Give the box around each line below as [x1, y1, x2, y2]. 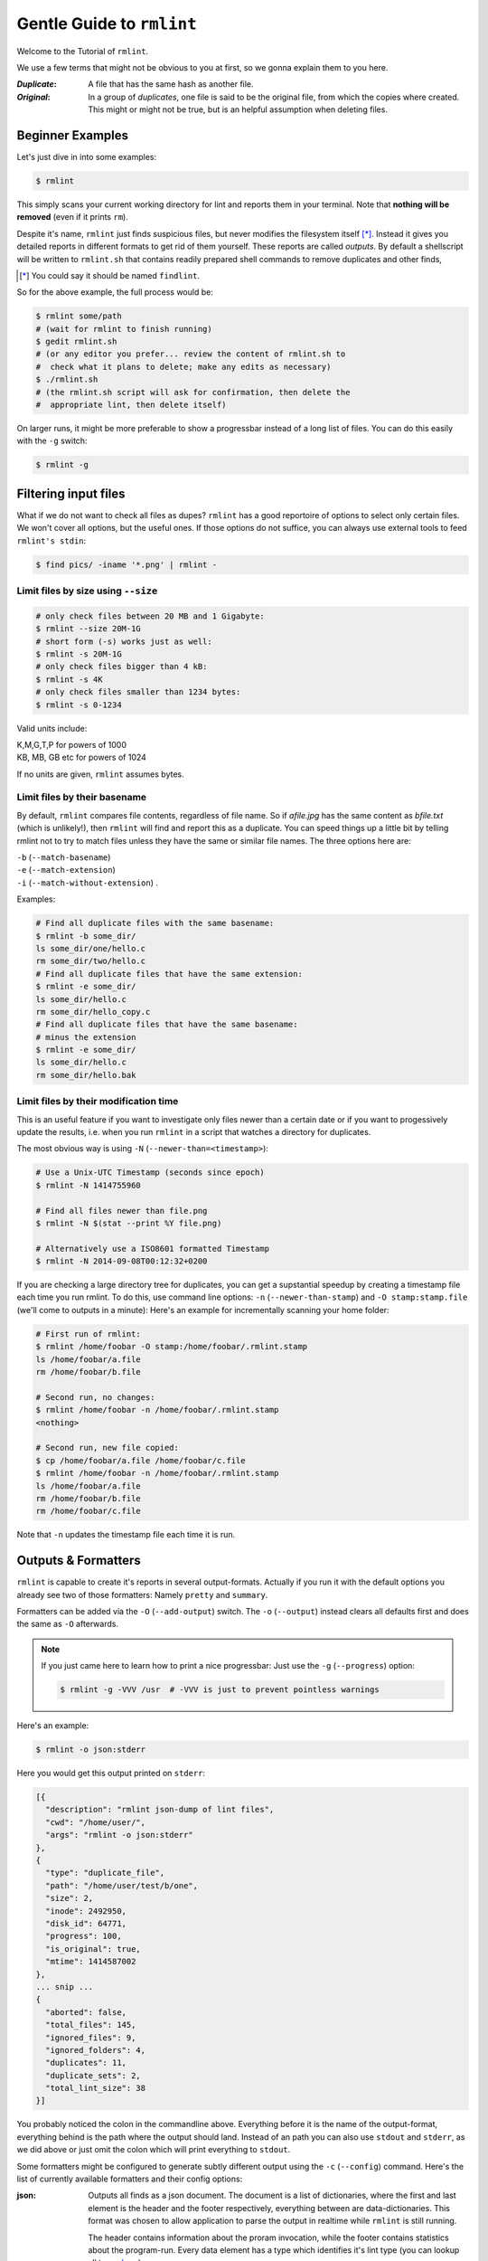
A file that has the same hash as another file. [88, 79, 254, 90]
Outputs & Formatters [16, 1553, 142, 1568]
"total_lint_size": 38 [45, 2083, 146, 2094]
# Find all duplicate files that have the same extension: [35, 969, 303, 979]
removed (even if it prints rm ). [16, 212, 128, 222]
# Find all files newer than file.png [35, 1206, 208, 1216]
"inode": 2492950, [45, 1906, 127, 1916]
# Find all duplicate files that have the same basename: [35, 1019, 298, 1030]
